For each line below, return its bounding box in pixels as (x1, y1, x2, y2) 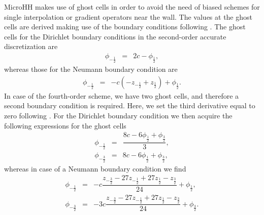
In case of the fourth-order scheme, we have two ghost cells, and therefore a (4, 90, 239, 101)
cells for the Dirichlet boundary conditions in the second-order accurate (4, 31, 226, 41)
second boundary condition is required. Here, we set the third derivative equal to (4, 100, 255, 111)
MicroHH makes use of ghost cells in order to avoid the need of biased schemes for (4, 2, 260, 12)
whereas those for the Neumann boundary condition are (4, 64, 178, 74)
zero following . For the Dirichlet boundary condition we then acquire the (4, 110, 233, 120)
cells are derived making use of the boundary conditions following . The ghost (4, 21, 246, 32)
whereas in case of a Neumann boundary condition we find (4, 163, 186, 174)
